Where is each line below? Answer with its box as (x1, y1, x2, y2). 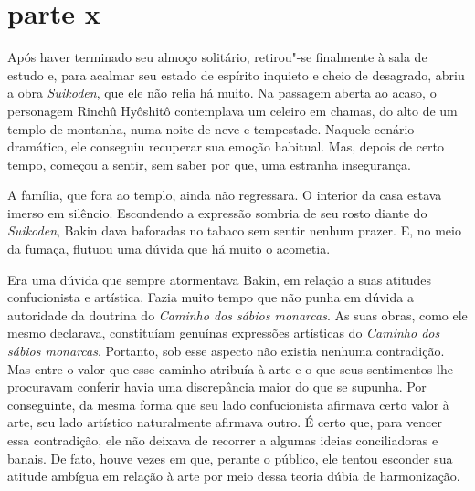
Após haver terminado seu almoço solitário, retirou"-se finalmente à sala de (7, 47, 427, 67)
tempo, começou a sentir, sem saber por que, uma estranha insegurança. (7, 154, 411, 173)
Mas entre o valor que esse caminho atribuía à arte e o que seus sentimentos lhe (7, 359, 453, 378)
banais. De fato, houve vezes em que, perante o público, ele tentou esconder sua (7, 448, 453, 467)
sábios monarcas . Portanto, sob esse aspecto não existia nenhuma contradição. (7, 341, 445, 360)
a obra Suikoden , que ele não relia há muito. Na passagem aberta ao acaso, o (7, 83, 437, 102)
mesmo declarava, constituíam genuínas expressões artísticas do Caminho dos (7, 323, 440, 342)
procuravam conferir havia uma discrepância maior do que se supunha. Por (7, 377, 427, 396)
